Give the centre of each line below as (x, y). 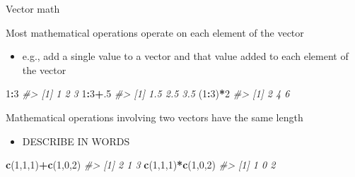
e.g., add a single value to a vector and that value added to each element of (185, 56)
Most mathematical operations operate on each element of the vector (155, 32)
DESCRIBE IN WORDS (76, 141)
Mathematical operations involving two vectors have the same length (155, 117)
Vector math (33, 8)
